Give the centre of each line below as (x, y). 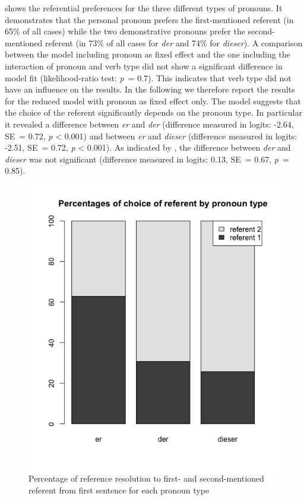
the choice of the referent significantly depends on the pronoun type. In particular (153, 112)
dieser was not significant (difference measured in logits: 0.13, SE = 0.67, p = (147, 159)
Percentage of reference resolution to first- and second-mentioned (146, 478)
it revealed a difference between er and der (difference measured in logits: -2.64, (149, 124)
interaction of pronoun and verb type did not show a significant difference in (144, 66)
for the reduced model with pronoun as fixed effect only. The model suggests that (153, 101)
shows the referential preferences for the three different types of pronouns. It (144, 8)
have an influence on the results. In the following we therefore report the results (150, 89)
